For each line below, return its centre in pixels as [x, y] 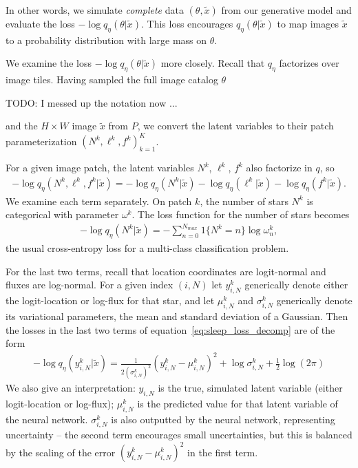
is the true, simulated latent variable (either [250, 388]
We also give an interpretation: [71, 388]
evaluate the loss [40, 23]
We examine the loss [49, 63]
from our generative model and [286, 10]
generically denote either [296, 285]
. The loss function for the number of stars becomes [241, 214]
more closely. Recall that [213, 63]
